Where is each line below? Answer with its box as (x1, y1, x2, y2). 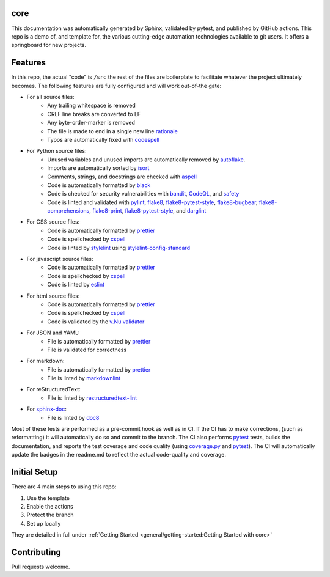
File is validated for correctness (47, 346, 127, 353)
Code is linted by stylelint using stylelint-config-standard (47, 244, 191, 251)
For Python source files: (26, 147, 87, 155)
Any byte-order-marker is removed (47, 119, 136, 127)
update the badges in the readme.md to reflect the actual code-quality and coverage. (11, 451, 226, 458)
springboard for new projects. (11, 42, 87, 49)
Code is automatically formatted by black (47, 181, 151, 189)
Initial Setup (11, 467, 58, 477)
